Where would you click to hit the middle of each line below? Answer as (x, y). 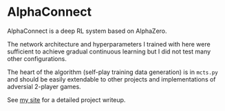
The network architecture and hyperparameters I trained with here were (109, 44)
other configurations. (37, 58)
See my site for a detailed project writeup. (66, 99)
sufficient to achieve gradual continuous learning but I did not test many (109, 51)
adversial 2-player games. (44, 86)
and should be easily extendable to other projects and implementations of (111, 79)
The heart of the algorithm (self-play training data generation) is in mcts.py (112, 72)
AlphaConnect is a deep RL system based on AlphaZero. (87, 31)
